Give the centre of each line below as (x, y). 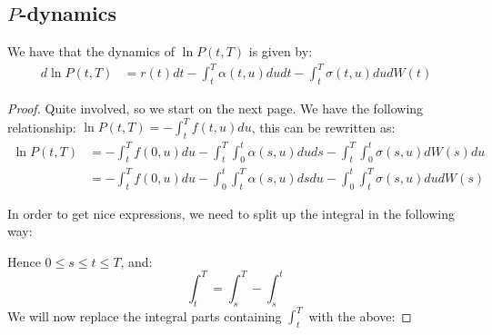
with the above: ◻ (360, 315)
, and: (136, 261)
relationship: (42, 127)
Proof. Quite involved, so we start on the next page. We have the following (216, 108)
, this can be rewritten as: (323, 127)
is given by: (281, 51)
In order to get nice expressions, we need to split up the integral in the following (231, 213)
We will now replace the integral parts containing (145, 315)
